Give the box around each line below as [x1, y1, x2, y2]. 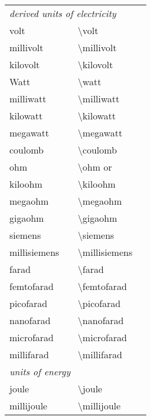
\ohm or [78, 160, 112, 174]
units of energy [9, 365, 71, 378]
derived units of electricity [9, 6, 116, 20]
